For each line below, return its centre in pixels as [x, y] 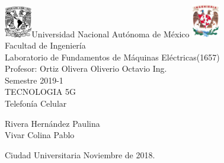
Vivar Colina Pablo [40, 135]
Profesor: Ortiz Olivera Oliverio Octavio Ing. [86, 68]
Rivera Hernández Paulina [52, 123]
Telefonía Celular [36, 103]
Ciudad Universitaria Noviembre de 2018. [80, 154]
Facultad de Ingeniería [45, 45]
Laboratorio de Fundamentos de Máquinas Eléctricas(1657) [112, 57]
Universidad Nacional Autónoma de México [111, 33]
